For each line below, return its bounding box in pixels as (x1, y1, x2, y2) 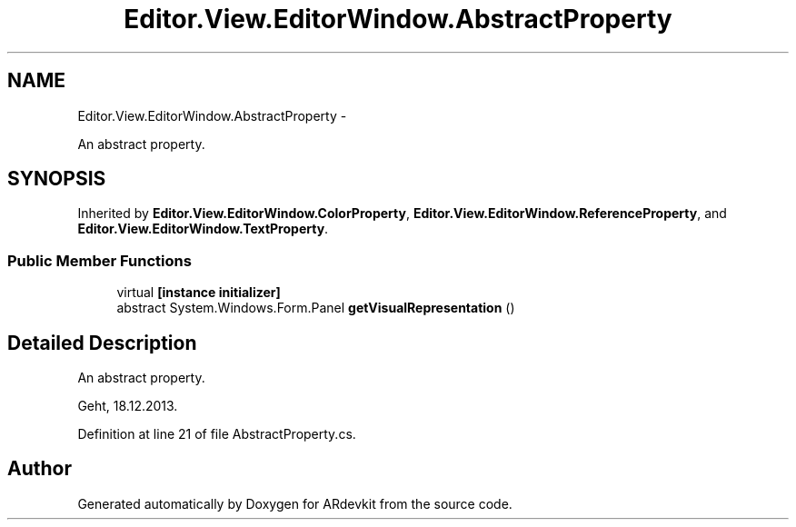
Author (7, 457, 72, 481)
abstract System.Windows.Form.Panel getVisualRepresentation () (116, 300, 515, 316)
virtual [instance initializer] (116, 284, 281, 301)
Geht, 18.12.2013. (77, 398, 178, 414)
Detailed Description (7, 331, 197, 354)
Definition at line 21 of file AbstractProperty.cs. (77, 426, 356, 442)
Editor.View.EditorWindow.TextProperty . (77, 221, 329, 237)
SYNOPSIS (7, 167, 106, 191)
